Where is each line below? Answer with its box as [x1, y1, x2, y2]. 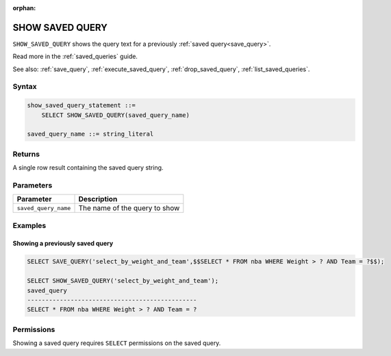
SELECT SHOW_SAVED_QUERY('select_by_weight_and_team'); [27, 277, 219, 285]
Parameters [12, 180, 53, 190]
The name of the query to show [78, 203, 180, 213]
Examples [12, 220, 47, 230]
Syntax [12, 82, 37, 92]
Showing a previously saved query [12, 240, 114, 248]
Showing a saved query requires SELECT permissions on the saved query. [12, 339, 221, 347]
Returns [12, 149, 40, 159]
